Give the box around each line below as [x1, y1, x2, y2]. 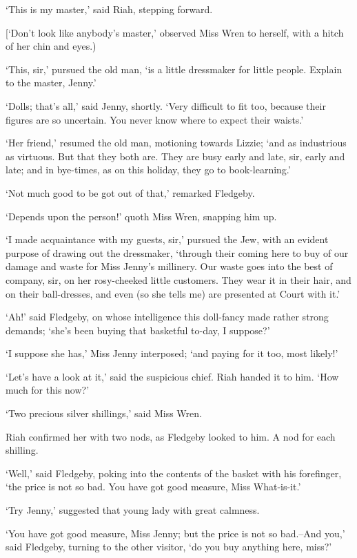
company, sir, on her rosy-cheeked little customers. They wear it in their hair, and [6, 272, 351, 287]
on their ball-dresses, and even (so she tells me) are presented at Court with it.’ [6, 286, 340, 300]
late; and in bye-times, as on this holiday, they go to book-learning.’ [6, 162, 291, 177]
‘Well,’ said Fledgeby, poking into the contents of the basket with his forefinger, [6, 465, 342, 480]
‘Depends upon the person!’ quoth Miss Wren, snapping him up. [6, 209, 277, 223]
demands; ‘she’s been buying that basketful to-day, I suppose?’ [6, 323, 270, 337]
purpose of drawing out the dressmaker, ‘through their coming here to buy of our [6, 245, 349, 260]
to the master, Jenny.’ [6, 75, 96, 90]
